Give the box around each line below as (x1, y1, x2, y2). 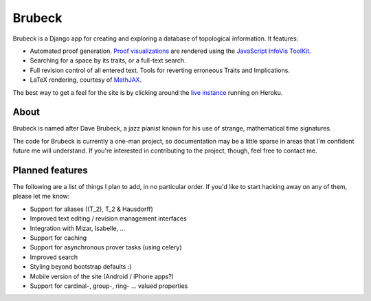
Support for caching (30, 234, 87, 242)
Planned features (12, 165, 89, 176)
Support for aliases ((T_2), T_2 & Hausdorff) (30, 205, 154, 213)
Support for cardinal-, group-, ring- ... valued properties (30, 282, 188, 290)
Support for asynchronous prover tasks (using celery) (30, 243, 182, 252)
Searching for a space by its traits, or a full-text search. (30, 56, 186, 65)
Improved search (30, 253, 78, 261)
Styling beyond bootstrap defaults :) (30, 263, 132, 271)
